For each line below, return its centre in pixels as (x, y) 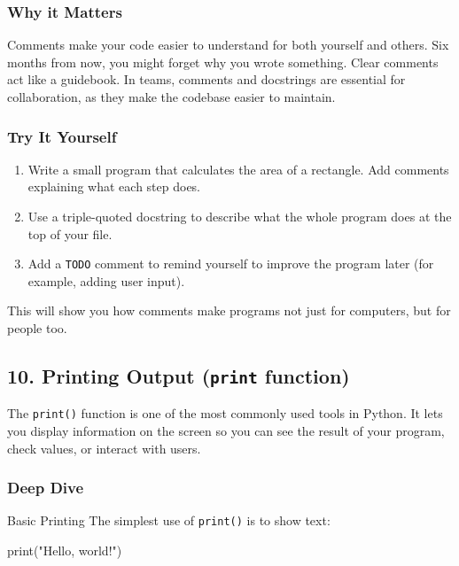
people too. (37, 328)
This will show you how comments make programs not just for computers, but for (229, 310)
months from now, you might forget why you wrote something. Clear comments (223, 62)
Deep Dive (46, 488)
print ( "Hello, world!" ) (65, 550)
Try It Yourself (62, 136)
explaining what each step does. (114, 186)
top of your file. (70, 233)
